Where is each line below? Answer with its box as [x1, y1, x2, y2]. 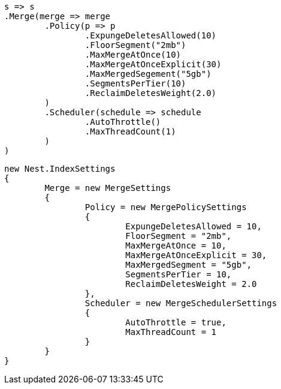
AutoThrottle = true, [125, 318, 226, 327]
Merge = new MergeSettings [44, 183, 171, 193]
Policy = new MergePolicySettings [84, 202, 247, 212]
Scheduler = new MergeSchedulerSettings [84, 298, 277, 308]
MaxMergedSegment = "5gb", [125, 260, 252, 270]
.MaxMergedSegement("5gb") [84, 69, 211, 79]
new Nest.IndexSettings [4, 164, 116, 173]
